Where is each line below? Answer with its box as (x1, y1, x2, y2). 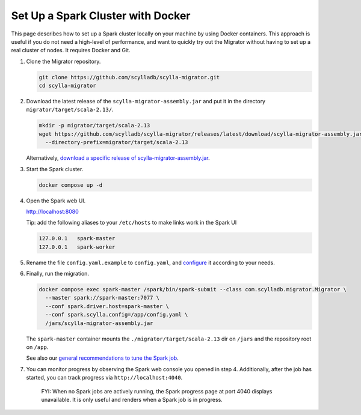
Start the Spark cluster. (26, 165, 84, 172)
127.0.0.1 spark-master (39, 235, 116, 242)
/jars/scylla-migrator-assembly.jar (45, 320, 153, 327)
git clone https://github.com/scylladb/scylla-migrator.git (39, 74, 220, 80)
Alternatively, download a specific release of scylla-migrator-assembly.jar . (26, 154, 210, 162)
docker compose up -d (39, 181, 103, 189)
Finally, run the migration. (26, 270, 90, 277)
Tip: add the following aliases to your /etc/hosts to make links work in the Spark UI (26, 219, 237, 226)
